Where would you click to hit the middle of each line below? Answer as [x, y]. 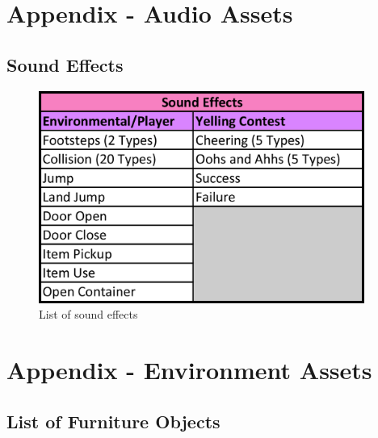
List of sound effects [88, 314]
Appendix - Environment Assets [189, 370]
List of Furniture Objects [113, 421]
